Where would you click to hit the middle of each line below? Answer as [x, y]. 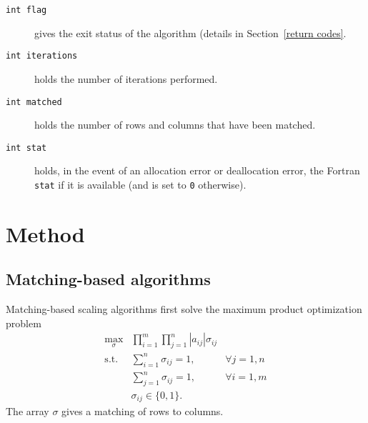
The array [28, 411]
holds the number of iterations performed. [126, 78]
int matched [34, 102]
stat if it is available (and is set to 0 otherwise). [140, 184]
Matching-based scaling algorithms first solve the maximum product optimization [184, 309]
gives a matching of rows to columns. [143, 411]
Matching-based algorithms [108, 279]
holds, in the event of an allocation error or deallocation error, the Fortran [197, 170]
